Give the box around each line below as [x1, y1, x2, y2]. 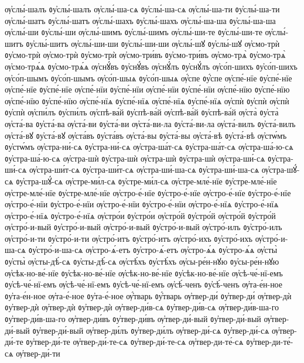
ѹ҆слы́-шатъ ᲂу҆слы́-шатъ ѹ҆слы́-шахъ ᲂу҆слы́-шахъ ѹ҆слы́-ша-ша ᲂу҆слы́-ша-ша [5, 14, 276, 26]
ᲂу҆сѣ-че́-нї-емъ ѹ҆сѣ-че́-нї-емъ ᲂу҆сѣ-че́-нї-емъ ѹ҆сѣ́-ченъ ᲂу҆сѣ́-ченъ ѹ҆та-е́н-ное [5, 278, 283, 290]
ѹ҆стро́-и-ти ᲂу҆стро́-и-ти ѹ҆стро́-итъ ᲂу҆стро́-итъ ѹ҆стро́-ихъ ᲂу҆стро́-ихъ [5, 232, 253, 244]
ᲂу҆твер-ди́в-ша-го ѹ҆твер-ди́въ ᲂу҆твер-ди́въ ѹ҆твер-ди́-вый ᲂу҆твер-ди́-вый [5, 313, 261, 325]
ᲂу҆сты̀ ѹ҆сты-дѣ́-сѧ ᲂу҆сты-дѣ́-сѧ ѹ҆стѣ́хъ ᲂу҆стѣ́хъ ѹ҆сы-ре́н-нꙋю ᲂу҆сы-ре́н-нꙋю [5, 255, 279, 268]
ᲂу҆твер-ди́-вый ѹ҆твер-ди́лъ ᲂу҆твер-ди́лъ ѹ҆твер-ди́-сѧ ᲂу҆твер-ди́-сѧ [32, 324, 269, 336]
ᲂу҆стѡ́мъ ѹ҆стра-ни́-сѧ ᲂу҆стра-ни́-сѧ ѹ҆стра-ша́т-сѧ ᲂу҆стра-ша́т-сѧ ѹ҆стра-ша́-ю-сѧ [5, 141, 293, 153]
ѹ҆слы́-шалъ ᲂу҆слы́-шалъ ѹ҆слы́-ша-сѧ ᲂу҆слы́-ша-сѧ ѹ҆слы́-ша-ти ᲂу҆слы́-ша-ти [5, 3, 280, 15]
